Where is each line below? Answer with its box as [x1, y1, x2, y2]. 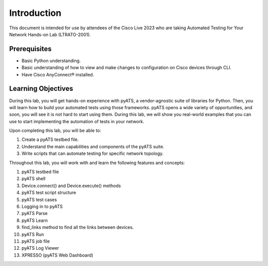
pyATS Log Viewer [21, 245, 60, 251]
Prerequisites [9, 45, 52, 53]
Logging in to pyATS [21, 203, 63, 209]
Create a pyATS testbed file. [21, 136, 79, 142]
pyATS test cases [21, 197, 57, 202]
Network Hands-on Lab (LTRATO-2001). [9, 31, 91, 37]
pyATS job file [21, 238, 50, 244]
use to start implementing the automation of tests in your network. [9, 118, 144, 124]
